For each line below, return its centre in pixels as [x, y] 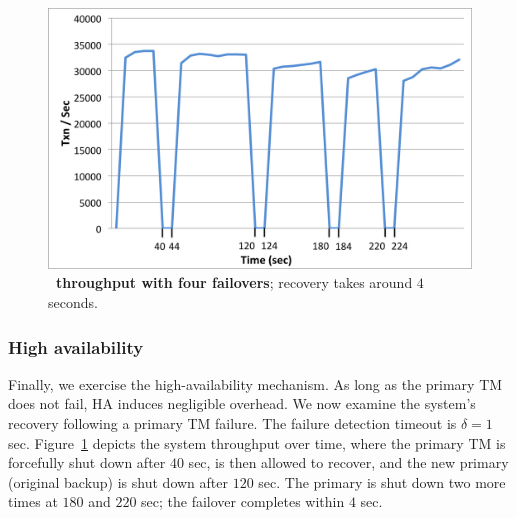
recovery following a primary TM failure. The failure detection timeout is [232, 423]
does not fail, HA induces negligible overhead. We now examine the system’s [242, 403]
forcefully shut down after [87, 462]
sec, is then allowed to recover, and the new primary [348, 462]
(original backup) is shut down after [118, 481]
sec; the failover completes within [243, 501]
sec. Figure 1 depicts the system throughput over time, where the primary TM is [257, 442]
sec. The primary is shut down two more [382, 481]
